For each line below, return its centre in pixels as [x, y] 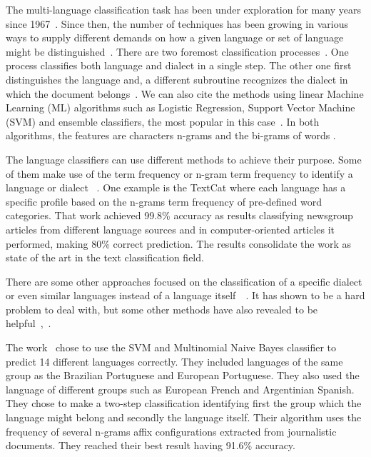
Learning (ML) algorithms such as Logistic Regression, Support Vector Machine [181, 107]
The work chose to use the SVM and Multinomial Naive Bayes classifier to [171, 347]
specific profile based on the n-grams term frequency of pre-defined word [164, 201]
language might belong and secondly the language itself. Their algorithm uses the [184, 417]
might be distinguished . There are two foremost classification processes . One [177, 51]
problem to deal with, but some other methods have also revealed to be [162, 309]
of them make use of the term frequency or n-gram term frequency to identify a [179, 173]
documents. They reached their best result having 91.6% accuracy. [151, 445]
